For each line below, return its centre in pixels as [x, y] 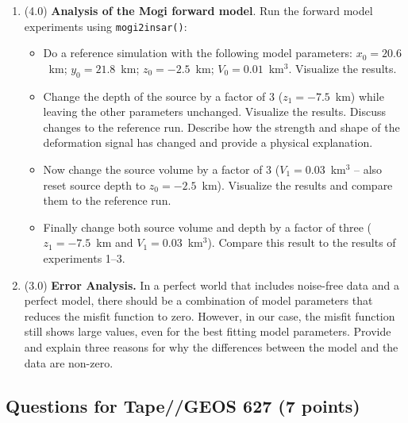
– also [368, 169]
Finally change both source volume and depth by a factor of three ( [207, 227]
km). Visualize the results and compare [297, 185]
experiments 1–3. [84, 258]
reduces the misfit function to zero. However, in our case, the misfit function [210, 315]
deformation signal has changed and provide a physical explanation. [208, 142]
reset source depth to [94, 185]
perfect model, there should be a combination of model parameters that [198, 300]
